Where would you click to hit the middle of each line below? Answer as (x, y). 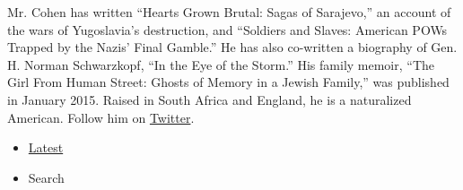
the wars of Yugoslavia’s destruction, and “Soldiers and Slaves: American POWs (227, 29)
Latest (46, 147)
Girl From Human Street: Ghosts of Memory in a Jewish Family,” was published (228, 82)
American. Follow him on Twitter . (101, 117)
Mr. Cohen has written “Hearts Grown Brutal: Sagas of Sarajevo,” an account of (229, 12)
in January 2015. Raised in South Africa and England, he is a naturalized (210, 99)
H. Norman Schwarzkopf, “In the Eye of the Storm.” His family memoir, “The (221, 64)
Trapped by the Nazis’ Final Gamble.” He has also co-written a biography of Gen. (232, 47)
